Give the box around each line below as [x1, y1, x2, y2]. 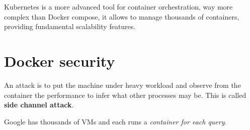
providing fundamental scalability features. [4, 21, 136, 32]
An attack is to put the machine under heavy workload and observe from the [4, 79, 241, 90]
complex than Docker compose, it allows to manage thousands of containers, [4, 11, 239, 22]
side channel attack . [4, 99, 74, 110]
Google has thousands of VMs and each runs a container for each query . [4, 116, 227, 126]
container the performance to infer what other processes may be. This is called [4, 89, 246, 100]
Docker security [4, 50, 115, 71]
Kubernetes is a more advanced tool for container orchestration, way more [4, 2, 233, 12]
